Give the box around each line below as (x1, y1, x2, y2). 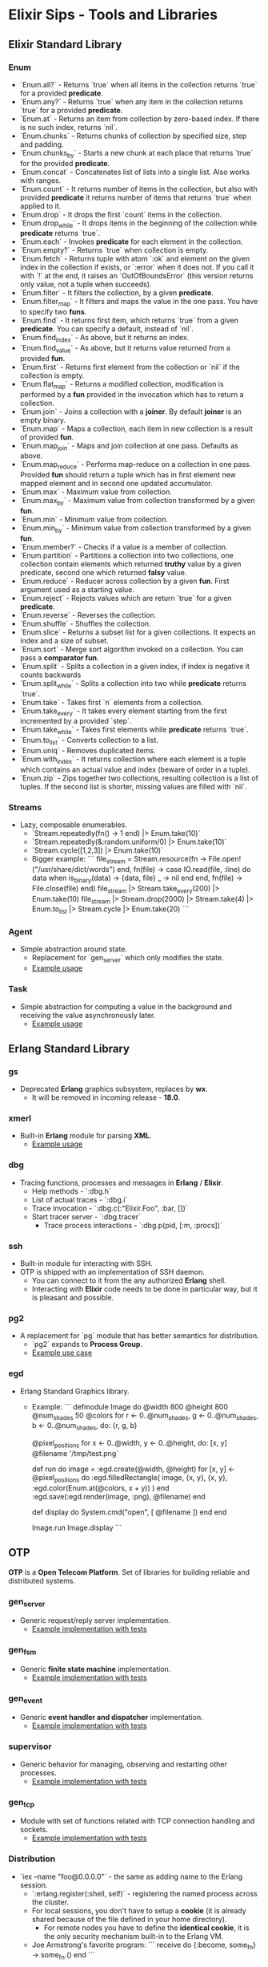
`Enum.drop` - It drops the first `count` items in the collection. (19, 209, 222, 219)
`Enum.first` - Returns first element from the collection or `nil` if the (19, 362, 240, 371)
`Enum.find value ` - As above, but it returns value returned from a (19, 343, 230, 355)
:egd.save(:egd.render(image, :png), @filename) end (31, 1491, 206, 1501)
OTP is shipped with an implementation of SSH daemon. (19, 1267, 206, 1277)
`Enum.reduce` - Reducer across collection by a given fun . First (19, 576, 230, 586)
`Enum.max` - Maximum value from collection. (19, 487, 172, 497)
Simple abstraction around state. (19, 944, 128, 954)
